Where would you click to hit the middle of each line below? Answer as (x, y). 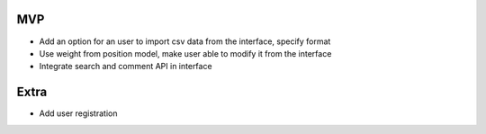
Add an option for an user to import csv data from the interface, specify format (185, 41)
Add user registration (78, 113)
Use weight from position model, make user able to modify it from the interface (185, 53)
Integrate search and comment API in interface (126, 67)
